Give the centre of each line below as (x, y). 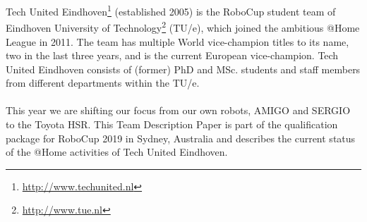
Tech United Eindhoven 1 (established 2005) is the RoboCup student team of (171, 10)
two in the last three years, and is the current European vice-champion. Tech (172, 55)
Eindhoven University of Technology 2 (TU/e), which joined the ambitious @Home (183, 26)
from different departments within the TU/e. (103, 83)
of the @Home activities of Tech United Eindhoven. (117, 152)
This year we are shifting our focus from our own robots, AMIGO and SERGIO (178, 110)
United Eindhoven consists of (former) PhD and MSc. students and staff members (183, 69)
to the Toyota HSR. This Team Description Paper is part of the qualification (172, 124)
